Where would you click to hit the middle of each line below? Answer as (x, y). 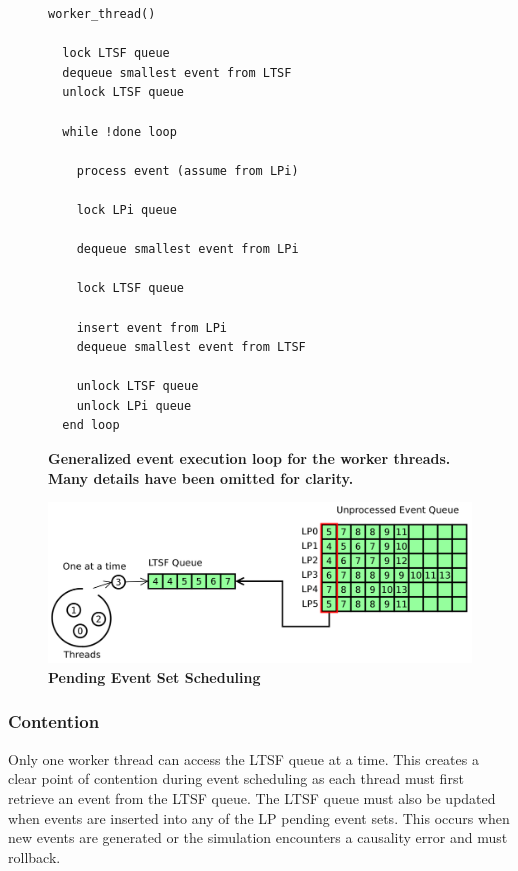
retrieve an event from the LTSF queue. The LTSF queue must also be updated (252, 797)
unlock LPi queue (134, 405)
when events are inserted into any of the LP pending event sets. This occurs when (259, 817)
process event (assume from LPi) (187, 170)
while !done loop (119, 131)
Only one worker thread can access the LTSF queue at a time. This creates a (243, 758)
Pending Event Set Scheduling (154, 676)
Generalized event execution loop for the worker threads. (249, 458)
